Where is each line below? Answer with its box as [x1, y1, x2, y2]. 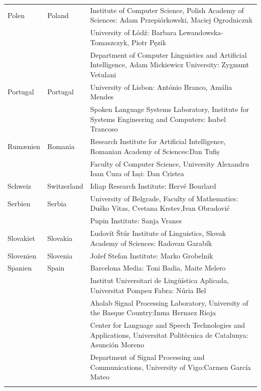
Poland [47, 10, 69, 20]
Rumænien [8, 141, 41, 151]
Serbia [47, 198, 67, 208]
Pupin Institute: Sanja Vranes [90, 215, 182, 226]
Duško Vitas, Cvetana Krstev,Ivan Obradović [90, 203, 230, 213]
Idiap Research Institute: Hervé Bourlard [90, 181, 216, 191]
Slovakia [47, 232, 73, 243]
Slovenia [47, 250, 73, 260]
